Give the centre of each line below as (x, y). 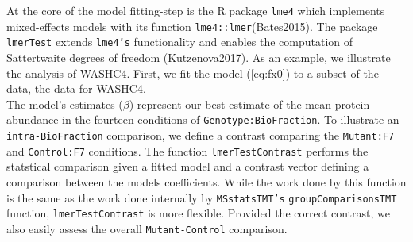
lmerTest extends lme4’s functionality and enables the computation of (180, 42)
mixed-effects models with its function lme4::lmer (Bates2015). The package (192, 26)
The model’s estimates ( (65, 104)
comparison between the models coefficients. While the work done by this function (206, 181)
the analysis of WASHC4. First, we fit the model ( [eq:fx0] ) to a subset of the (193, 73)
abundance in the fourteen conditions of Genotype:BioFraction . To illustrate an (203, 119)
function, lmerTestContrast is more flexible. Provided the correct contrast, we (198, 213)
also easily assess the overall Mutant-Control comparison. (147, 228)
